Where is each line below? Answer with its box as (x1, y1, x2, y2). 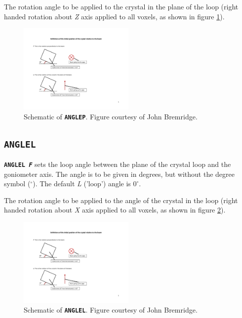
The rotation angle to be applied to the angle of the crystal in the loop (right (4, 195, 238, 205)
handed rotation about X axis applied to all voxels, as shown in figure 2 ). (4, 205, 226, 215)
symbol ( (4, 178, 31, 189)
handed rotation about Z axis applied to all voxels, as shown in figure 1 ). (4, 11, 225, 21)
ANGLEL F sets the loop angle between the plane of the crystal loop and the (4, 159, 231, 169)
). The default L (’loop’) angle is (33, 178, 131, 189)
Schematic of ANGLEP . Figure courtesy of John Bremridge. (24, 111, 198, 121)
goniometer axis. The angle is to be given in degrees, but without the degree (4, 168, 235, 179)
